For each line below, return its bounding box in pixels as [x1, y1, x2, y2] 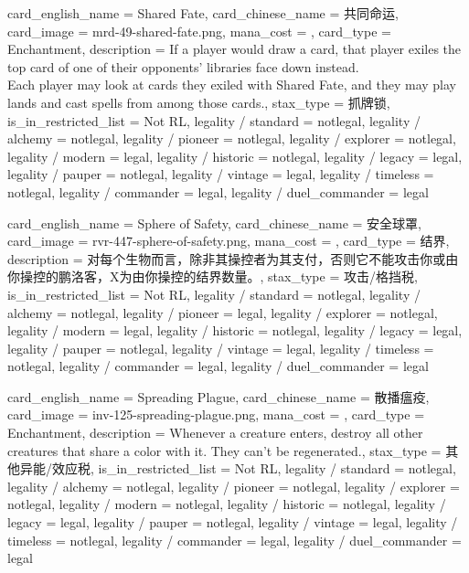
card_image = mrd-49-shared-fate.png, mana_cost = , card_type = [7, 21, 391, 40]
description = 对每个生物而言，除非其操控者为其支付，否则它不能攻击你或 [7, 249, 446, 268]
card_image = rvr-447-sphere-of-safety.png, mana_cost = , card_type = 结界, [7, 231, 450, 250]
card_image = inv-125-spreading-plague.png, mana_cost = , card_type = [7, 405, 425, 424]
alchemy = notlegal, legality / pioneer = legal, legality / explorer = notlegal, [7, 302, 438, 322]
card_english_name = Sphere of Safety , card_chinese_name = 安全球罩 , [7, 213, 421, 232]
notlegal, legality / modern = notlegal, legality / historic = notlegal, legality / [7, 494, 446, 514]
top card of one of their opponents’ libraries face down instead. [7, 57, 359, 76]
